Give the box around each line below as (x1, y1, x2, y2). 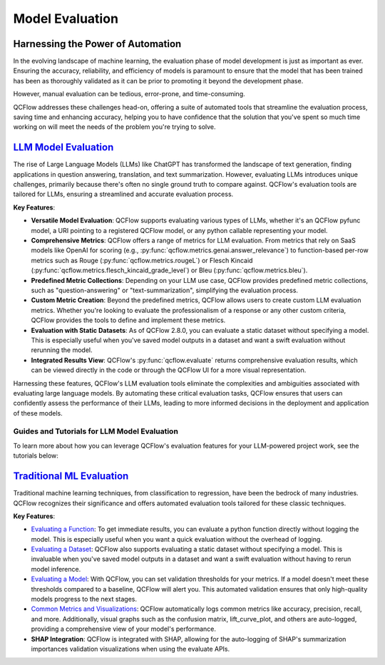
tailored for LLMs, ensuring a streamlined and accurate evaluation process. (13, 190, 234, 199)
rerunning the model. (31, 346, 93, 354)
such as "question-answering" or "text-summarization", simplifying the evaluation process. (31, 286, 299, 294)
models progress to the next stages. (31, 595, 137, 604)
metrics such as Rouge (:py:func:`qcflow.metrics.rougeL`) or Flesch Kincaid (31, 256, 253, 264)
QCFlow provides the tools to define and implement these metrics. (31, 316, 226, 324)
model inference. (31, 565, 81, 573)
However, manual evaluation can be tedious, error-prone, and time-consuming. (13, 90, 245, 98)
